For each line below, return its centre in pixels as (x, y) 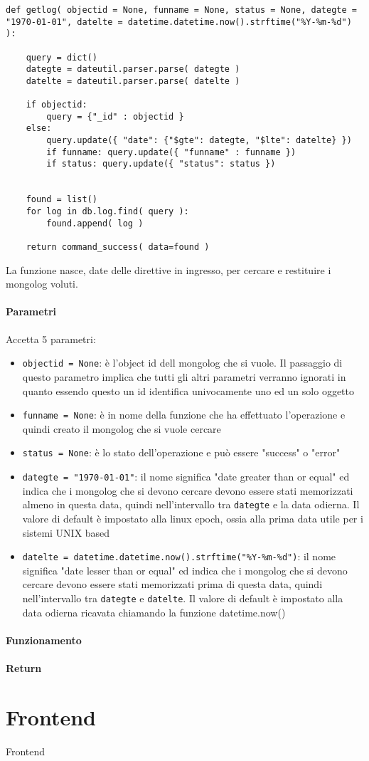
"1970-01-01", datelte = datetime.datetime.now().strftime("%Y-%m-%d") (179, 22)
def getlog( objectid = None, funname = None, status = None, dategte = (181, 10)
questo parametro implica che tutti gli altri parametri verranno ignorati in (184, 376)
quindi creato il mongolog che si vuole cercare (122, 428)
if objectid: (57, 105)
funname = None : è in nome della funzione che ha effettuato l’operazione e (184, 415)
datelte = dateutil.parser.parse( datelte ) (133, 81)
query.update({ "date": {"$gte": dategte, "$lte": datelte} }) (199, 141)
